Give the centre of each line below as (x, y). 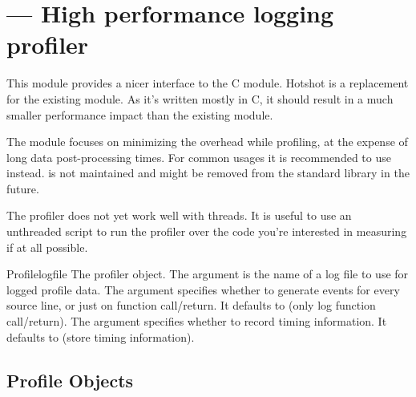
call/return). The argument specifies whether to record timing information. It (197, 321)
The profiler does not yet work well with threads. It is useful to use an (179, 215)
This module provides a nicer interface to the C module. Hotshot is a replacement (208, 83)
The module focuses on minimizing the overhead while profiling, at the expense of (207, 142)
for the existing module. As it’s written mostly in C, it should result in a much (200, 98)
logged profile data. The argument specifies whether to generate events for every (203, 289)
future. (23, 188)
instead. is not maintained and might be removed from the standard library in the (208, 173)
